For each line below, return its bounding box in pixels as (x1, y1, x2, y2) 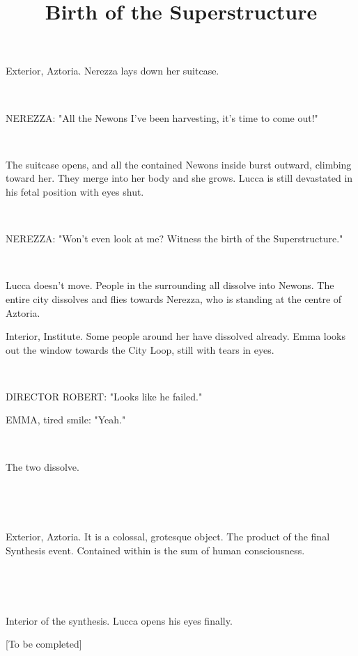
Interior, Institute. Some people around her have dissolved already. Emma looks (6, 329, 345, 343)
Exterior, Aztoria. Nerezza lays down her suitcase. (6, 63, 219, 78)
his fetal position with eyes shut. (6, 184, 144, 198)
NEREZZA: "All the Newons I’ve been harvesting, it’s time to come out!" (6, 110, 318, 125)
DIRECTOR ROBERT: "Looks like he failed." (6, 389, 203, 403)
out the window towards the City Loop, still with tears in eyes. (6, 342, 274, 357)
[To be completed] (6, 637, 82, 651)
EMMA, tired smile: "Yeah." (6, 412, 126, 427)
